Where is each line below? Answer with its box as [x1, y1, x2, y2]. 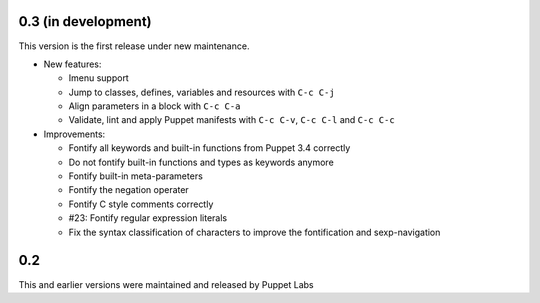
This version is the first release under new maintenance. [18, 40, 250, 52]
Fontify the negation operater [68, 184, 189, 196]
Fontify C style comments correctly [68, 198, 214, 210]
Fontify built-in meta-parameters [68, 170, 204, 182]
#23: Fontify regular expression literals [68, 212, 228, 224]
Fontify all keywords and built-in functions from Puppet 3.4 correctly [68, 142, 351, 154]
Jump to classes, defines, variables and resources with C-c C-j [68, 86, 335, 98]
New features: [43, 58, 102, 70]
